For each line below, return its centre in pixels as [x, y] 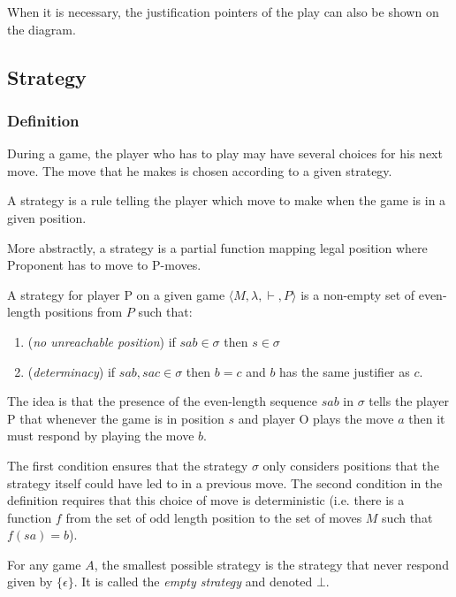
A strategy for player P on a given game [116, 294]
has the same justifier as [345, 371]
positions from [84, 312]
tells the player [409, 401]
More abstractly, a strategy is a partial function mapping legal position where [217, 247]
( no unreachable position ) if [102, 341]
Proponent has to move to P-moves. [104, 265]
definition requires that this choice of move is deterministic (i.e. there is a [206, 500]
